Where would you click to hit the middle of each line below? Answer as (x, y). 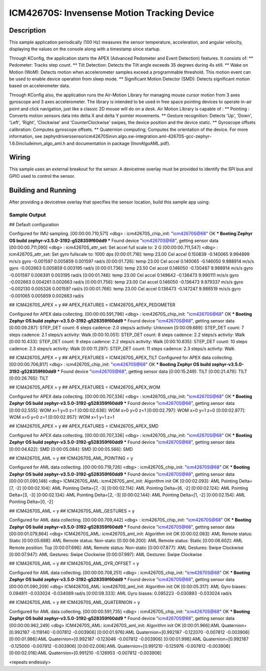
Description (28, 30)
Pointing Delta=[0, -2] (31, 502)
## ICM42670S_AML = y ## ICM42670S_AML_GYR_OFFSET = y (74, 563)
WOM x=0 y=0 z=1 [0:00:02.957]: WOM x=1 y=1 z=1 (62, 417)
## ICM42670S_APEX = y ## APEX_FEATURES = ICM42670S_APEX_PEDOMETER (92, 305)
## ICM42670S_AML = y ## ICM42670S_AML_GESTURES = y (72, 511)
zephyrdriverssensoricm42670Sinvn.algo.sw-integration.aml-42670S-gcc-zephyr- (127, 136)
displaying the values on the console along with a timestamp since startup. (85, 49)
